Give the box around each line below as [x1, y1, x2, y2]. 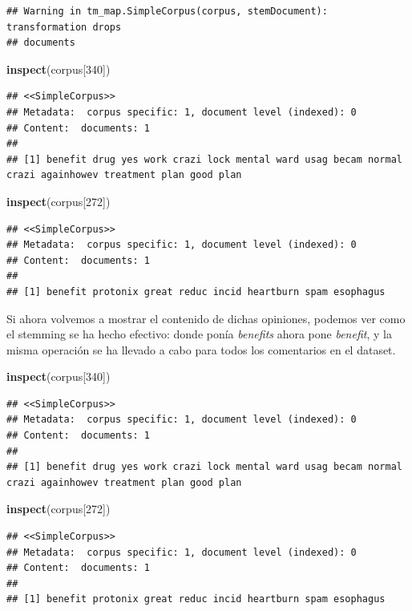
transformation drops [6, 21, 122, 33]
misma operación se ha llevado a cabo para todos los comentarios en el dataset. [6, 341, 396, 358]
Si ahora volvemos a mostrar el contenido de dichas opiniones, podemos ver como [6, 310, 406, 326]
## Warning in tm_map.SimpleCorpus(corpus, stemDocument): [6, 6, 328, 17]
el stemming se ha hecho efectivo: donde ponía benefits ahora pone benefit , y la [6, 326, 392, 342]
